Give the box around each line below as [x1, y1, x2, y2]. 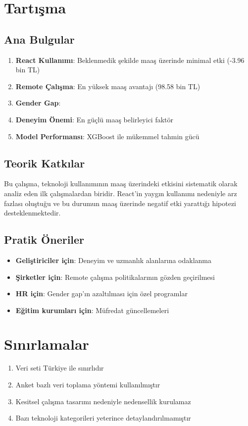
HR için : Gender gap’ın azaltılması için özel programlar [15, 288, 188, 299]
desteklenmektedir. [4, 208, 61, 218]
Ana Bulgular [4, 31, 75, 47]
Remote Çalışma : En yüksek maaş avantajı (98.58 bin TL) [15, 81, 200, 91]
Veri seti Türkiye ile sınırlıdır [15, 363, 104, 373]
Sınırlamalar [4, 334, 89, 354]
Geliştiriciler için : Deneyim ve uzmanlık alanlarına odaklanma [15, 255, 211, 265]
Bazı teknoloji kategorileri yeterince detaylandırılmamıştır [15, 413, 191, 423]
